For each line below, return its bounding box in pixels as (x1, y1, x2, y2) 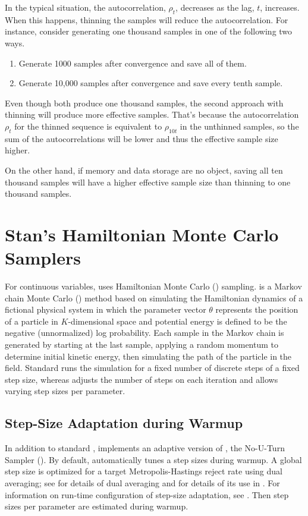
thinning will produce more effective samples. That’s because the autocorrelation (5, 108, 299, 121)
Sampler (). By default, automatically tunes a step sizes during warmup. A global (5, 453, 302, 465)
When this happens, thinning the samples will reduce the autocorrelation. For (5, 13, 288, 26)
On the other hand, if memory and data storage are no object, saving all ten (5, 163, 283, 176)
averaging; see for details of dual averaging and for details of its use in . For (5, 476, 280, 489)
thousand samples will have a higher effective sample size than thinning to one (5, 175, 291, 188)
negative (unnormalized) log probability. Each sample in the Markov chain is (5, 326, 284, 339)
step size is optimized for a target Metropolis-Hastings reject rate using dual (5, 465, 282, 477)
